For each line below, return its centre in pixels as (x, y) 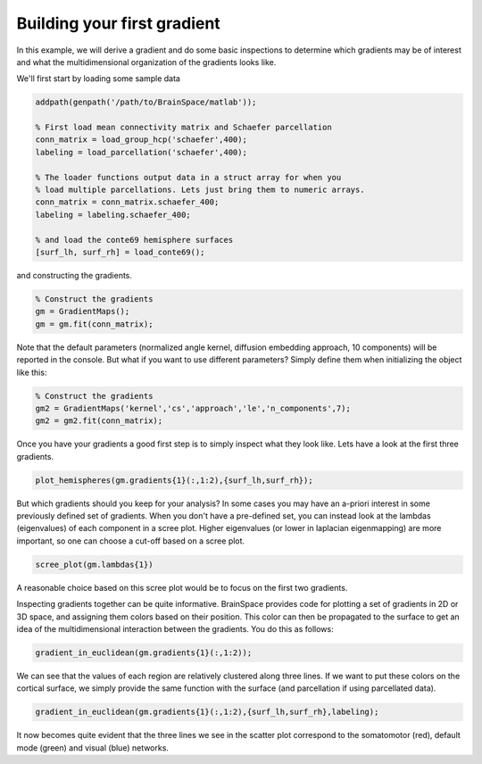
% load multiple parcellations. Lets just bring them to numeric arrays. (200, 190)
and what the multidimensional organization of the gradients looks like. (146, 62)
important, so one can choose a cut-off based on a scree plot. (131, 541)
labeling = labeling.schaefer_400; (113, 215)
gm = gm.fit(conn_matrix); (94, 324)
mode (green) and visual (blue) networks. (93, 747)
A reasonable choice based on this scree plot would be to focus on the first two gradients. (182, 587)
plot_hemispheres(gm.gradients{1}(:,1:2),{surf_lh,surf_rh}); (174, 480)
